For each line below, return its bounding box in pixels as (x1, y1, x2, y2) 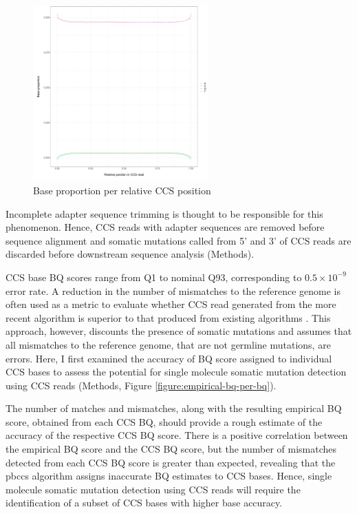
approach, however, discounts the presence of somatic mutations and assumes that (6, 324, 352, 338)
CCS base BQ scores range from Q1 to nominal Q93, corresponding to (6, 269, 302, 284)
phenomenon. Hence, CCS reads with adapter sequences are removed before (6, 220, 325, 234)
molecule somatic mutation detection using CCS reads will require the (6, 482, 301, 496)
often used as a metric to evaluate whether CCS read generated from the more (6, 297, 336, 311)
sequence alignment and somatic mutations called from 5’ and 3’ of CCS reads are (6, 233, 351, 247)
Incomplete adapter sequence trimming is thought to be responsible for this (6, 206, 323, 220)
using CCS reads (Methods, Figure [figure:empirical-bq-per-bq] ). (6, 378, 277, 392)
